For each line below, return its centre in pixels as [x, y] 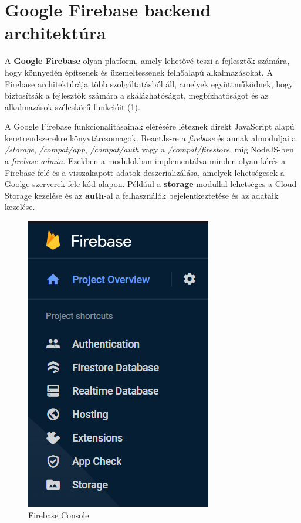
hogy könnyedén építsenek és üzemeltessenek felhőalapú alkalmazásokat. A [139, 72]
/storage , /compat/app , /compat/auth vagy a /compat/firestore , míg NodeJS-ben [149, 149]
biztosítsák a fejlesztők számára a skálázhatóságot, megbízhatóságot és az [137, 95]
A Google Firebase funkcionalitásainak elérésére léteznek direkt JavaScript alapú [150, 126]
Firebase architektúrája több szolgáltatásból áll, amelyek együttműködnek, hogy [149, 84]
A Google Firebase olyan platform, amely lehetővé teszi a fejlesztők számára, [147, 61]
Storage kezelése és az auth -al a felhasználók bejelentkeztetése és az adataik [142, 195]
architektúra [55, 33]
